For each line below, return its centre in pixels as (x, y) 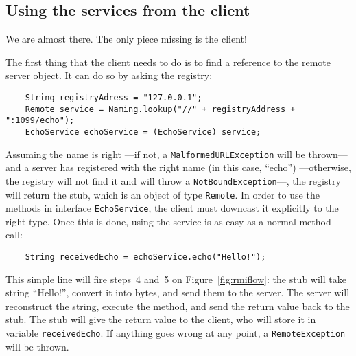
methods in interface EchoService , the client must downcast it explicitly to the (172, 208)
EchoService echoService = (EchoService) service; (143, 132)
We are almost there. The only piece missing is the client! (126, 39)
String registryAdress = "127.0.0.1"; (114, 97)
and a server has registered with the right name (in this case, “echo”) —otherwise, (178, 167)
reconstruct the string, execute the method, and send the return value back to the (178, 305)
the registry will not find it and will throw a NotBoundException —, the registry (173, 180)
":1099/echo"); (40, 121)
